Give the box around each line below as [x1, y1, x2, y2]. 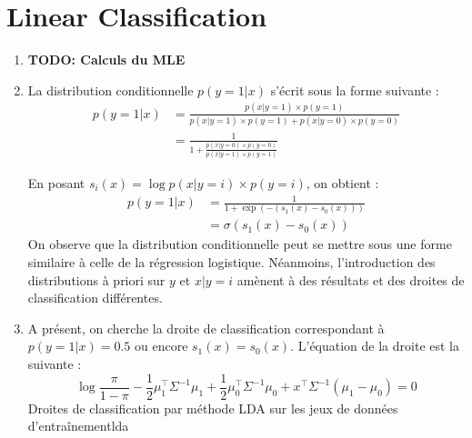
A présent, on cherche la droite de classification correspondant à [27, 318, 385, 337]
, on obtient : [306, 173, 379, 192]
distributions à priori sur [27, 270, 166, 289]
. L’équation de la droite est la [290, 336, 459, 355]
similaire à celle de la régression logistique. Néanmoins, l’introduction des [27, 253, 436, 272]
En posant [27, 173, 85, 192]
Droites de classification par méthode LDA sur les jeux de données [27, 398, 398, 417]
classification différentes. [27, 288, 163, 307]
